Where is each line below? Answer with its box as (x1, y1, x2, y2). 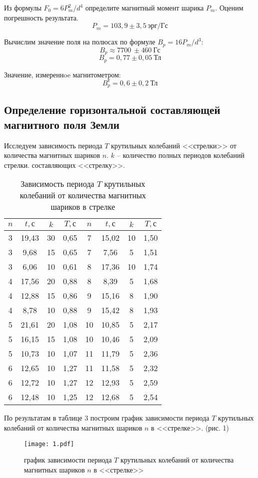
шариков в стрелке (50, 201, 115, 213)
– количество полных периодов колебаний (116, 150, 244, 160)
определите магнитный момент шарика (85, 2, 204, 12)
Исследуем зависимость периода (4, 140, 102, 150)
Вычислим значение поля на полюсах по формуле (4, 36, 155, 47)
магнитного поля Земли (4, 116, 119, 132)
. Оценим (215, 2, 243, 12)
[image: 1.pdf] (24, 440, 74, 448)
